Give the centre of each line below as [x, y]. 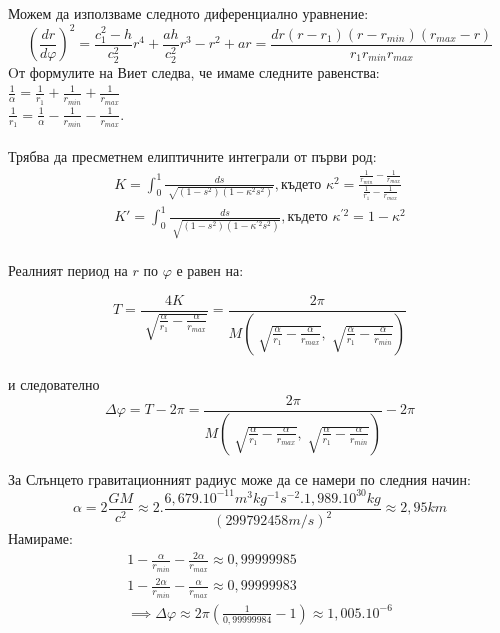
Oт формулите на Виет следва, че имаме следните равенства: [194, 71]
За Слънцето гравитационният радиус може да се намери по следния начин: [239, 478]
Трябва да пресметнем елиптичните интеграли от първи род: [192, 155]
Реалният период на [68, 270]
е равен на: [210, 270]
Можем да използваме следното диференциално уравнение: [188, 13]
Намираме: [40, 538]
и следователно [54, 384]
